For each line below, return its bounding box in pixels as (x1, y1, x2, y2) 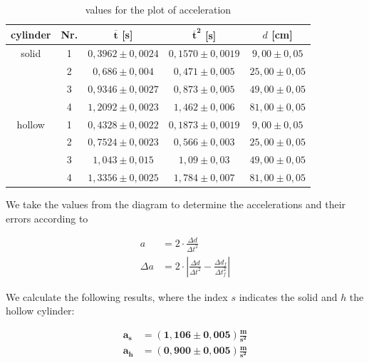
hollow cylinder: (6, 303, 75, 318)
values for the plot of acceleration (85, 2, 232, 16)
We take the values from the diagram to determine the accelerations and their (6, 197, 346, 212)
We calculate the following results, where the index (6, 289, 228, 304)
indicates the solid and (239, 289, 338, 304)
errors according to (6, 210, 88, 225)
